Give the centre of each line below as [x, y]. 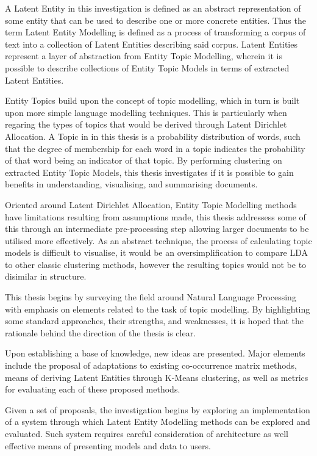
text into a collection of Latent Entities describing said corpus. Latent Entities [151, 44]
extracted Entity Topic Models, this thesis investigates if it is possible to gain [149, 172]
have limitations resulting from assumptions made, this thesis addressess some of [155, 216]
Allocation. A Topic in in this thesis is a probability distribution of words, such [153, 136]
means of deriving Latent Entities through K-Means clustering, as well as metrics [157, 377]
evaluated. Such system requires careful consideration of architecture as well [147, 433]
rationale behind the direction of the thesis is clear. [101, 332]
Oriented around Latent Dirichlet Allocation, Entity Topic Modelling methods [151, 204]
